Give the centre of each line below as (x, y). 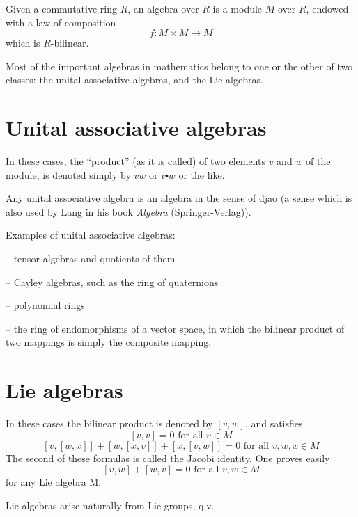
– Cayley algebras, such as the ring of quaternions (112, 281)
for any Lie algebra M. (54, 482)
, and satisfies (274, 423)
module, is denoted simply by (68, 174)
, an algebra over (163, 8)
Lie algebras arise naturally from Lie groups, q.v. (110, 505)
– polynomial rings (45, 305)
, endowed (327, 8)
